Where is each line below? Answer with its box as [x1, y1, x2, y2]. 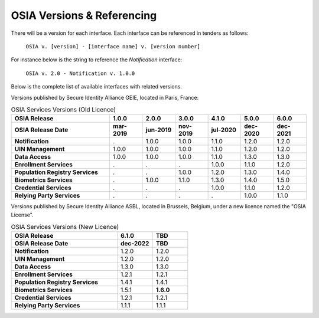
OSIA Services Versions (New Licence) [11, 223, 119, 231]
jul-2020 [211, 126, 236, 134]
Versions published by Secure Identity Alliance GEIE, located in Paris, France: [11, 94, 199, 101]
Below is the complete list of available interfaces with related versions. [11, 83, 183, 90]
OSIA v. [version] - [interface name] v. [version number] [25, 43, 201, 50]
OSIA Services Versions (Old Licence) [11, 106, 116, 114]
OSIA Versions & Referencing [11, 9, 157, 22]
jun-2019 [145, 126, 172, 134]
